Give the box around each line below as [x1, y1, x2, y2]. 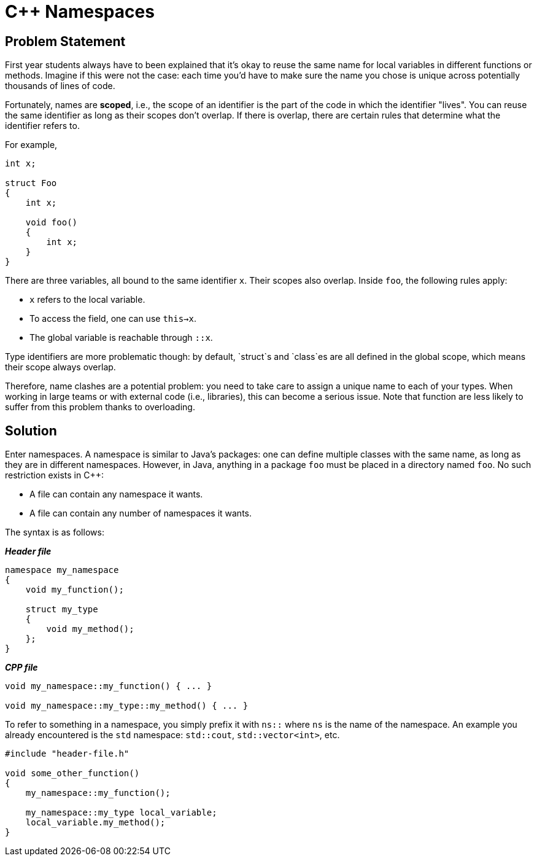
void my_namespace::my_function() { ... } [5, 681, 212, 692]
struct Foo [5, 178, 57, 189]
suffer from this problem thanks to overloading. [5, 402, 195, 413]
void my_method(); [46, 624, 134, 634]
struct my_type [25, 604, 98, 615]
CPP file [5, 662, 38, 673]
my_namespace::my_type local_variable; [25, 808, 217, 818]
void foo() [25, 217, 78, 228]
